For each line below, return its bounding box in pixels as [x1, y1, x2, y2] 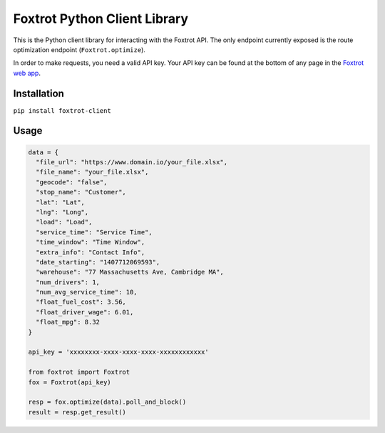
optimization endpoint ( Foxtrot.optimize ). [13, 45, 146, 54]
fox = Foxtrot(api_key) [28, 378, 112, 386]
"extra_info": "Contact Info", [36, 248, 145, 257]
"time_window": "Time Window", [36, 238, 145, 247]
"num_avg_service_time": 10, [36, 288, 138, 297]
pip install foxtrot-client [13, 106, 112, 114]
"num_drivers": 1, [36, 278, 100, 286]
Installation [13, 87, 64, 99]
